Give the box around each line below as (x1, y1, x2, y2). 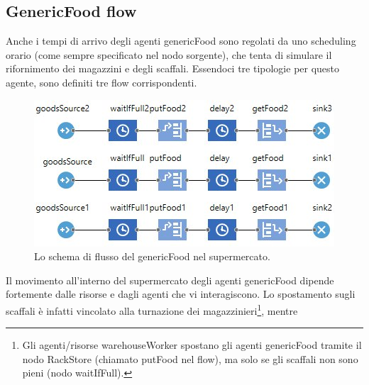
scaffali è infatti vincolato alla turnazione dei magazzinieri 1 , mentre (6, 301, 298, 318)
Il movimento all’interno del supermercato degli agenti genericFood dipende (6, 272, 334, 287)
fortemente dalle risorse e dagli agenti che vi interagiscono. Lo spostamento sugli (6, 286, 356, 301)
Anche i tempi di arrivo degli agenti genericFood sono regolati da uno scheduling (6, 33, 356, 48)
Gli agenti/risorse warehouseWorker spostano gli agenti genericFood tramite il (22, 337, 362, 352)
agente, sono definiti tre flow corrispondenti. (6, 74, 197, 89)
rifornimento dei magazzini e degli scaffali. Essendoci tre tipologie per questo (6, 61, 340, 76)
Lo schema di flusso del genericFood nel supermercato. (34, 249, 270, 264)
